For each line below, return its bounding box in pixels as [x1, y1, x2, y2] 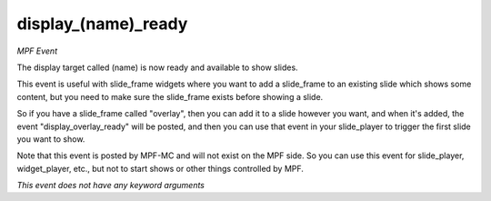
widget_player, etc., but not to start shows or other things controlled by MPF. [16, 163, 305, 174]
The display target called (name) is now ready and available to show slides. [16, 62, 299, 73]
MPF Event [16, 45, 58, 56]
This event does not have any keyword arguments [16, 180, 205, 191]
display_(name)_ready [16, 14, 188, 34]
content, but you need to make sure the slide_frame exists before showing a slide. [16, 91, 324, 102]
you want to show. [16, 133, 85, 145]
